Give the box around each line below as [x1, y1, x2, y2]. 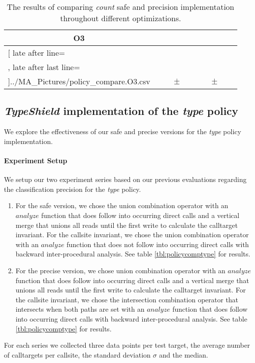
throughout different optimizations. [60, 12, 181, 24]
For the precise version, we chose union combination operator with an [15, 265, 225, 275]
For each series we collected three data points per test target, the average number [4, 340, 250, 350]
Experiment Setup [4, 155, 67, 165]
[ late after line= [8, 47, 65, 58]
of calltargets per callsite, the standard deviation [4, 349, 151, 360]
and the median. [159, 349, 208, 360]
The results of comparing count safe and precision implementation [7, 1, 234, 12]
